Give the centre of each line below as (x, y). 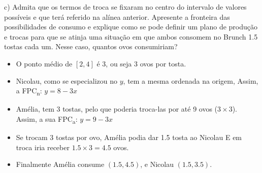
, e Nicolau (157, 164)
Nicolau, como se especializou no (67, 80)
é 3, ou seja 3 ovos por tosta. (141, 63)
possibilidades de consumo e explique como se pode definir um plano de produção (131, 27)
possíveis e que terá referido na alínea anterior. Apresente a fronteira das (117, 16)
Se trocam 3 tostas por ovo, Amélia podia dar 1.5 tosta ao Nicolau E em (129, 137)
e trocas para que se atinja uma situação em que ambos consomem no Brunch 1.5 (131, 36)
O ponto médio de (44, 63)
